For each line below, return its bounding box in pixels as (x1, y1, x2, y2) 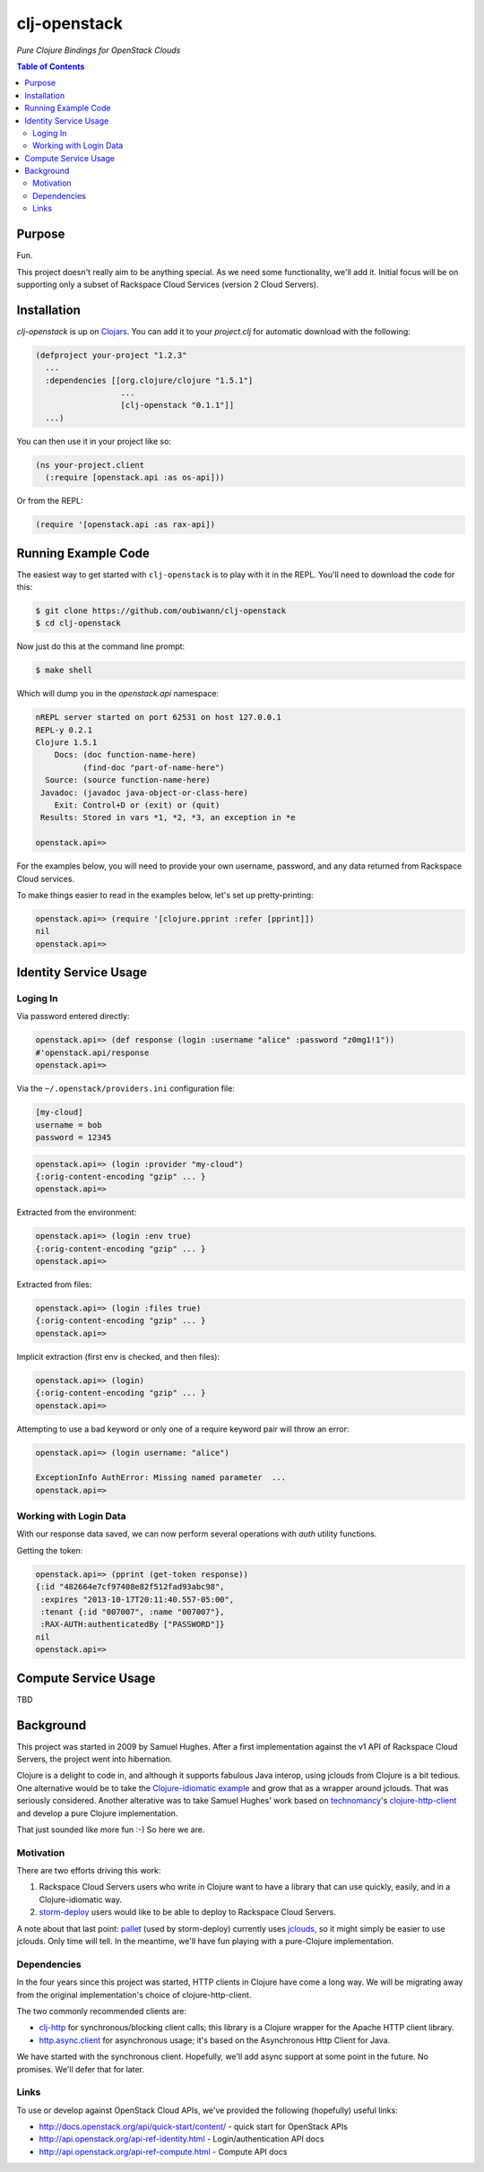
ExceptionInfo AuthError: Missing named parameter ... (35, 1473, 287, 1483)
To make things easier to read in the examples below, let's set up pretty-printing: (16, 889, 314, 900)
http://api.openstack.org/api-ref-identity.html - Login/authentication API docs (39, 2133, 324, 2144)
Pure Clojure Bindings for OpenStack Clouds (16, 45, 181, 56)
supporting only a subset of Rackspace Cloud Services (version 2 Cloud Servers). (16, 279, 319, 290)
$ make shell (35, 665, 93, 676)
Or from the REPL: (16, 496, 84, 506)
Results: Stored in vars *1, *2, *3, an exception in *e (40, 812, 296, 823)
